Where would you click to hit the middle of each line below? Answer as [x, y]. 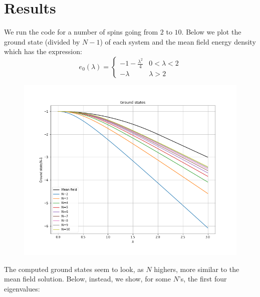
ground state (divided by [42, 41]
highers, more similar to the [197, 269]
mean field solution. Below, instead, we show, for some [88, 279]
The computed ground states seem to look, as [74, 269]
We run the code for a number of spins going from [81, 32]
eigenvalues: [22, 288]
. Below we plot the [211, 32]
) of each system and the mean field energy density [178, 41]
